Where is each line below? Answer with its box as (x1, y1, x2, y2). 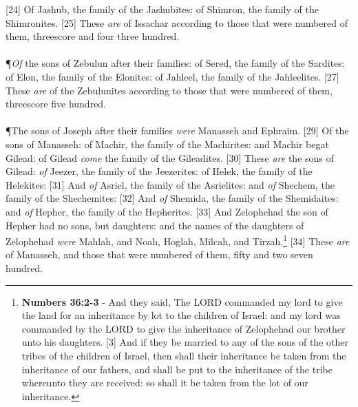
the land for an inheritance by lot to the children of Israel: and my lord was (21, 308, 341, 322)
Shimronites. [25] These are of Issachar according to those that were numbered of (6, 15, 348, 30)
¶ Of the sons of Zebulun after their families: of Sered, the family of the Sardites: (6, 56, 345, 70)
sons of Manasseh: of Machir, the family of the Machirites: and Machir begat (6, 136, 329, 151)
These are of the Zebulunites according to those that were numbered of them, (6, 83, 333, 97)
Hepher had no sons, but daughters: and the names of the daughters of (6, 218, 304, 232)
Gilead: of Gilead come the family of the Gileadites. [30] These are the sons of (6, 150, 334, 165)
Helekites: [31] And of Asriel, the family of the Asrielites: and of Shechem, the (6, 177, 335, 191)
